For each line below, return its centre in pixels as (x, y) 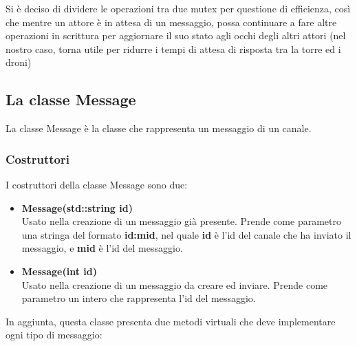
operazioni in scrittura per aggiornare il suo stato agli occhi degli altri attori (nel (176, 35)
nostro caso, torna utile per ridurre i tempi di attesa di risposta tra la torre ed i (173, 48)
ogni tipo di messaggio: (54, 335)
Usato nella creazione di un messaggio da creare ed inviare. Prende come (175, 284)
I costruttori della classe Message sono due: (97, 184)
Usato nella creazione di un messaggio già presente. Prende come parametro (181, 221)
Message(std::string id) (77, 207)
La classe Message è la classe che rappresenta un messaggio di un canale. (159, 128)
